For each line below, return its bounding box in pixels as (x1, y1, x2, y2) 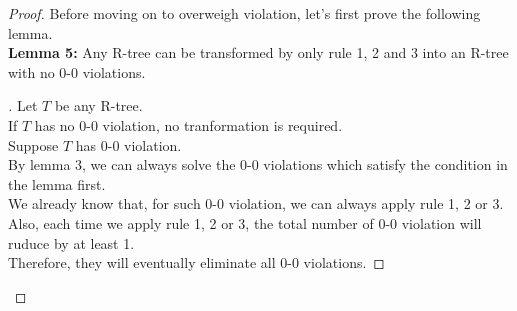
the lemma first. (8, 173, 106, 194)
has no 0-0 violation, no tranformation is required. (34, 114, 343, 135)
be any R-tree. (54, 95, 143, 116)
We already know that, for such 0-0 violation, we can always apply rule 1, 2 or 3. (8, 193, 504, 214)
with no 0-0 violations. (8, 61, 146, 82)
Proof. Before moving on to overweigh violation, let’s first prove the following (8, 3, 481, 23)
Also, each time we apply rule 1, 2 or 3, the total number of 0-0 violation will (8, 212, 482, 233)
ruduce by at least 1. (8, 232, 135, 253)
